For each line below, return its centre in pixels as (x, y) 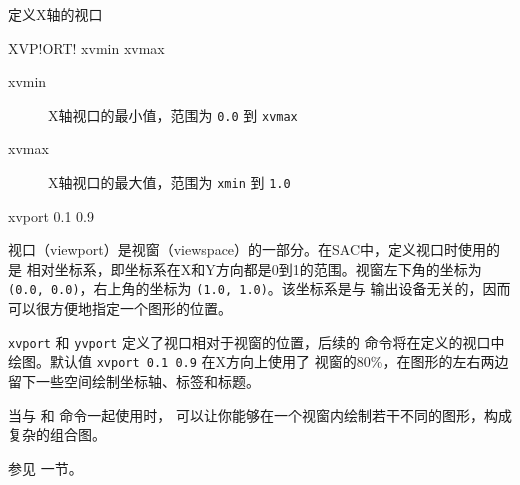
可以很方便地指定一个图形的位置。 (120, 308)
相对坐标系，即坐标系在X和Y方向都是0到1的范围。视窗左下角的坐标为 (254, 268)
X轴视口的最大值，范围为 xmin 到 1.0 (169, 182)
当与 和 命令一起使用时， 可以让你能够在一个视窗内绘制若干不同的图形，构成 (260, 414)
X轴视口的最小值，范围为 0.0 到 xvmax (173, 114)
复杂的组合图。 (57, 434)
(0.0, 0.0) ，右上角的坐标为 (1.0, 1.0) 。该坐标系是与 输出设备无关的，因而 (259, 288)
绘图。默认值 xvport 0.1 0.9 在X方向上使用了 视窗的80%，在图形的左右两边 (258, 361)
